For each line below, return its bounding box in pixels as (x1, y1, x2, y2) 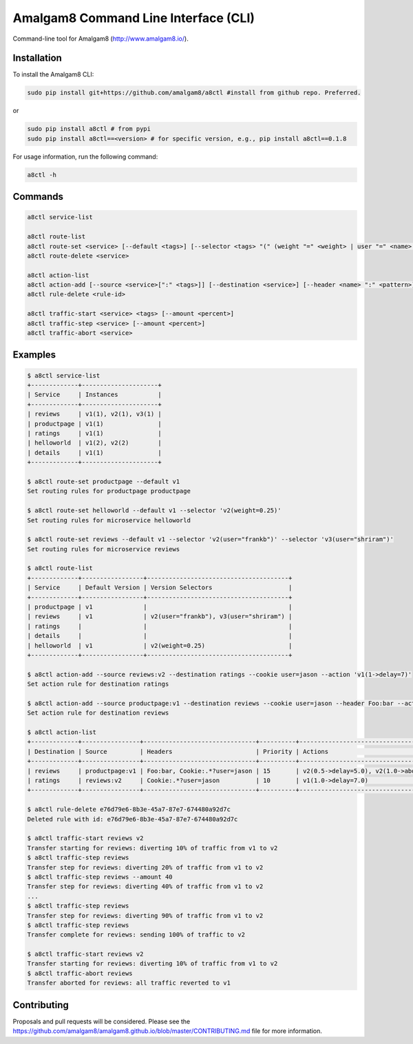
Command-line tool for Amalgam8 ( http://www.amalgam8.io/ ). (12, 34, 189, 43)
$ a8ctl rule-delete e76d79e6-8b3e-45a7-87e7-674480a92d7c (27, 806, 231, 813)
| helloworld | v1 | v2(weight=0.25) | (27, 642, 293, 649)
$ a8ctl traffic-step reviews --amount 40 (27, 872, 173, 881)
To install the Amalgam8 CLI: (12, 70, 94, 79)
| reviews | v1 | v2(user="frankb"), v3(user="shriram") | (27, 613, 293, 620)
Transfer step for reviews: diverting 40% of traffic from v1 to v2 (27, 883, 264, 890)
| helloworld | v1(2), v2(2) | (27, 439, 162, 447)
